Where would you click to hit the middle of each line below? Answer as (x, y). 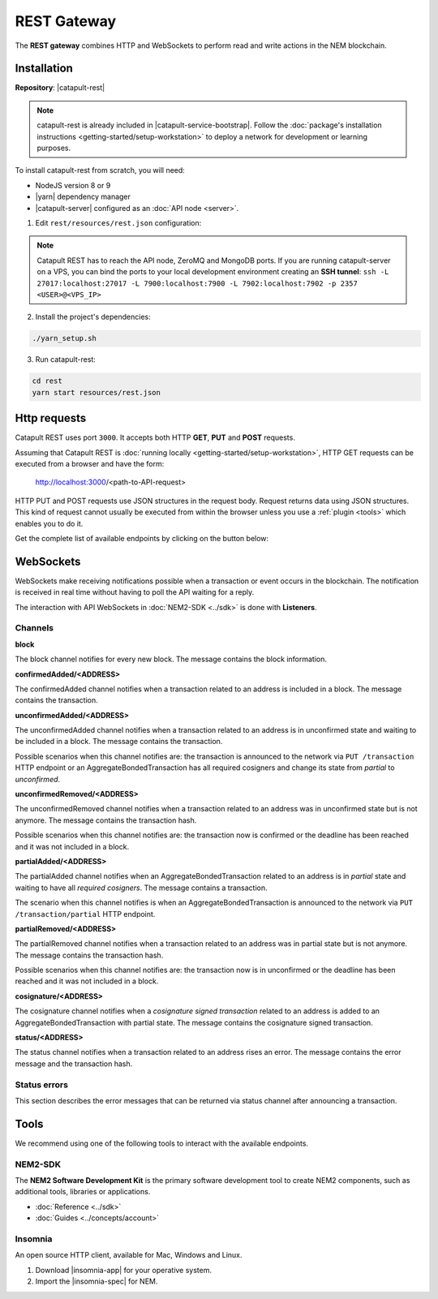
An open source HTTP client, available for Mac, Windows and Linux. (129, 1255)
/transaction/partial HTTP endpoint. (85, 914)
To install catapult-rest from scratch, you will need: (100, 170)
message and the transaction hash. (74, 1064)
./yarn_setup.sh (64, 338)
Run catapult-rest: (66, 359)
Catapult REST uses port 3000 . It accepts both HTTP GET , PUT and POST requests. (155, 437)
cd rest (47, 381)
